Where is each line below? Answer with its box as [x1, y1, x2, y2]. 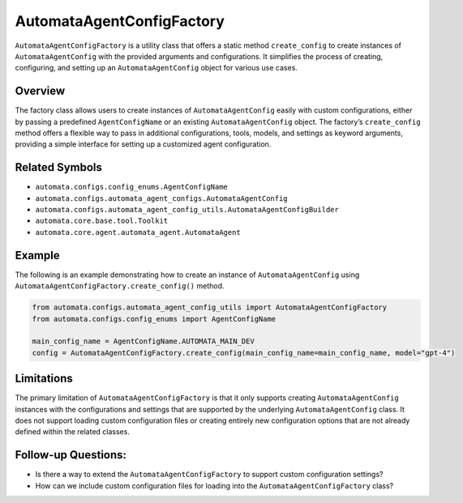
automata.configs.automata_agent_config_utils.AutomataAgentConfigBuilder [35, 205, 340, 215]
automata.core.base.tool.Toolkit [35, 216, 169, 226]
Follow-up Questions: [15, 448, 127, 462]
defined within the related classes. [15, 427, 130, 437]
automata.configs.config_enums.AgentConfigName [35, 182, 229, 192]
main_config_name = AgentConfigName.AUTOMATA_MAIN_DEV [32, 337, 255, 346]
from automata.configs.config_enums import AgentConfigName [32, 314, 277, 323]
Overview [15, 84, 66, 98]
